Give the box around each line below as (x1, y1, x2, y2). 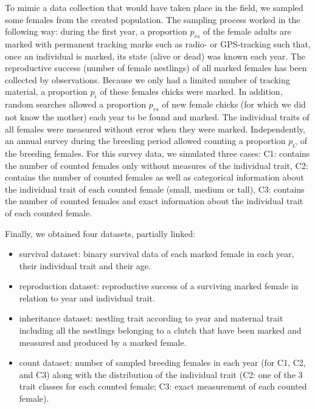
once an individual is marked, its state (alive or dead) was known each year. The (5, 49, 305, 62)
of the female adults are (202, 25, 291, 38)
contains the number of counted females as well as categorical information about (5, 171, 304, 184)
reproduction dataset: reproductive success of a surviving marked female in (19, 280, 299, 292)
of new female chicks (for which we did (162, 98, 306, 111)
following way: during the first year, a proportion (5, 25, 187, 38)
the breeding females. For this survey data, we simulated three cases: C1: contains (5, 146, 310, 159)
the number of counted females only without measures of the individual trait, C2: (5, 159, 308, 171)
